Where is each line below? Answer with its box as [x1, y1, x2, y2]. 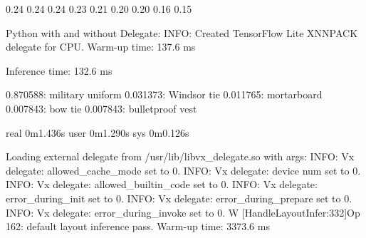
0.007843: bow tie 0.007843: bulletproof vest [6, 100, 197, 115]
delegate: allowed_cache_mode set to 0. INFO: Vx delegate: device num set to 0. [6, 162, 361, 177]
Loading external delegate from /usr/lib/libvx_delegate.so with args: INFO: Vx [6, 149, 355, 164]
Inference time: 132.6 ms [6, 63, 113, 78]
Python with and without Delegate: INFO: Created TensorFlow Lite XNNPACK [6, 25, 358, 40]
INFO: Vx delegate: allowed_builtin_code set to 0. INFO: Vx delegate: [6, 177, 318, 192]
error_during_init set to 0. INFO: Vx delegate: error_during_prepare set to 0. [6, 190, 352, 205]
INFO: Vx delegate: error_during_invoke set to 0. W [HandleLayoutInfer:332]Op [6, 205, 360, 219]
